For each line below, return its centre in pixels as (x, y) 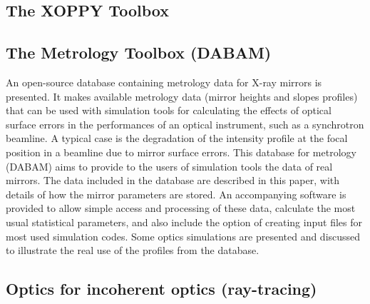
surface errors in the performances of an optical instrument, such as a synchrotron (185, 124)
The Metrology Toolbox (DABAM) (139, 52)
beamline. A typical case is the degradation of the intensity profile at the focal (177, 138)
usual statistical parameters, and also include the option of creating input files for (184, 222)
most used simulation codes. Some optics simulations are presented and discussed (183, 236)
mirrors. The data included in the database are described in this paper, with (173, 180)
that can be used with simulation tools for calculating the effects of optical (169, 110)
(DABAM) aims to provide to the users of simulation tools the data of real (169, 166)
